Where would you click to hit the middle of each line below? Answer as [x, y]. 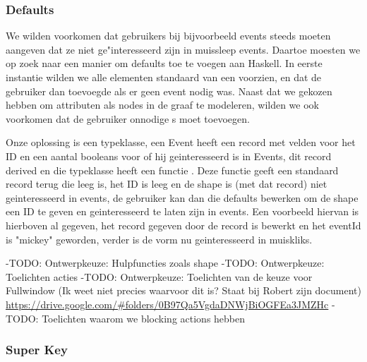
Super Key [37, 350]
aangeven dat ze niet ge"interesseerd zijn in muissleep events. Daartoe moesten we [183, 49]
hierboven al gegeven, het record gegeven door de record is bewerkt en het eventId [183, 225]
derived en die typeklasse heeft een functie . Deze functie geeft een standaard [172, 170]
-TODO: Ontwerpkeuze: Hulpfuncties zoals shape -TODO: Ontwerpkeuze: [165, 263]
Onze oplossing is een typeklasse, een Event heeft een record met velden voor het [181, 142]
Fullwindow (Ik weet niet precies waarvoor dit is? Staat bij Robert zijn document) [183, 290]
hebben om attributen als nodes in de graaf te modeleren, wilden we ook [162, 105]
